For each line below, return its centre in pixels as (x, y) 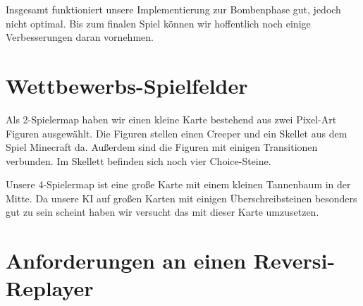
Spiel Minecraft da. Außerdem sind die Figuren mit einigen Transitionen (162, 147)
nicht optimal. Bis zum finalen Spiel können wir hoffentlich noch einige (158, 23)
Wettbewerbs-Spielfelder (127, 85)
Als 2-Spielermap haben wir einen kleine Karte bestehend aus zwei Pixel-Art (171, 119)
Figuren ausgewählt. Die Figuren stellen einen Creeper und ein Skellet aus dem (177, 133)
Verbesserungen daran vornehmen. (80, 37)
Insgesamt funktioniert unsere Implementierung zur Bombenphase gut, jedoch (173, 9)
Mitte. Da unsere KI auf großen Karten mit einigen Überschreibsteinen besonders (181, 198)
